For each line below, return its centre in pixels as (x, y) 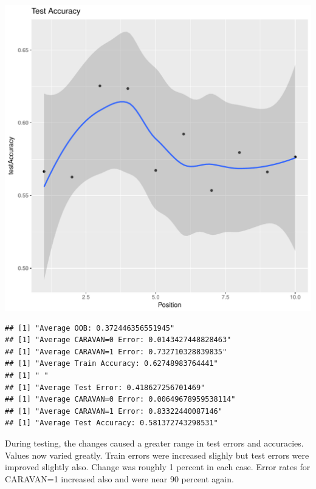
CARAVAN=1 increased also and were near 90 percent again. (119, 478)
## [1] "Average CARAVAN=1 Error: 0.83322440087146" (114, 411)
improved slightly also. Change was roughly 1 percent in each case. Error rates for (158, 467)
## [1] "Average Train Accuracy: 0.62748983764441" (112, 364)
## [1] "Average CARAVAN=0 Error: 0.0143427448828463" (118, 340)
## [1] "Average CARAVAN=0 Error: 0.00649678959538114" (120, 400)
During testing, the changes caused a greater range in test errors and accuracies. (154, 443)
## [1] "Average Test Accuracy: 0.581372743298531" (112, 423)
